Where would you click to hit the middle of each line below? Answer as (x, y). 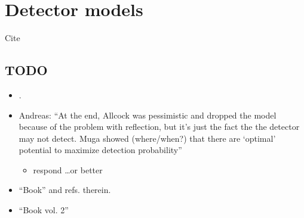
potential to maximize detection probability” (100, 150)
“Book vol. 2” (44, 210)
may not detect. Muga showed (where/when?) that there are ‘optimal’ (147, 138)
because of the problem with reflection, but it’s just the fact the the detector (159, 127)
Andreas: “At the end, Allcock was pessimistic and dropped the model (148, 115)
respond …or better (68, 169)
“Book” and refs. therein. (65, 190)
